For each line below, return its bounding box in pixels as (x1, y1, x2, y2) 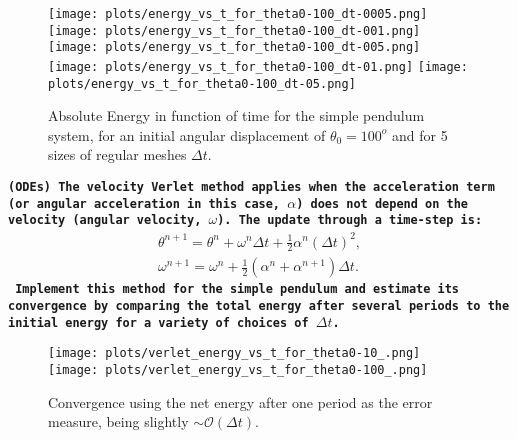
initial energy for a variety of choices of (8, 315, 309, 330)
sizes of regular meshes (48, 144, 187, 165)
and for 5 (392, 124, 448, 145)
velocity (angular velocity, (8, 213, 202, 228)
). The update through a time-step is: (217, 213, 483, 228)
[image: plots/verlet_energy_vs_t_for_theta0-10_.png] (48, 346, 421, 361)
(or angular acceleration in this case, (8, 196, 281, 211)
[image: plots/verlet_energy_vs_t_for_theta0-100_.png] (48, 363, 428, 378)
